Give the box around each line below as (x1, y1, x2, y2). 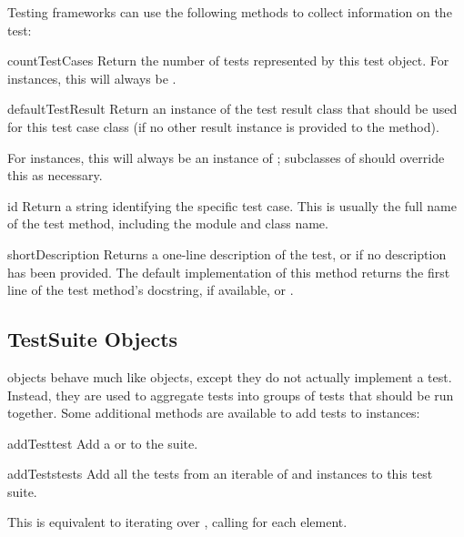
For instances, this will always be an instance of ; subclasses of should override (7, 147, 445, 167)
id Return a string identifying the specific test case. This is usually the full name (7, 196, 457, 215)
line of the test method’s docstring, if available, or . (7, 280, 294, 299)
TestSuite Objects (7, 325, 178, 353)
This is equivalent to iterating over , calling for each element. (7, 512, 348, 532)
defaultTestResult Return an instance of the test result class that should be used (7, 99, 458, 118)
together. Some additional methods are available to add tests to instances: (7, 403, 420, 422)
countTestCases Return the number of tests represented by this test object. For (7, 51, 449, 70)
